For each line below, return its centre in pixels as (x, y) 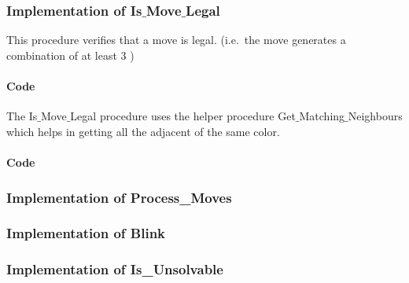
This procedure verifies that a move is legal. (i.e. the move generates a (176, 40)
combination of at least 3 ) (70, 55)
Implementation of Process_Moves (119, 197)
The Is (22, 116)
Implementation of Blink (86, 233)
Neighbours (375, 116)
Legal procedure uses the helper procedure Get (183, 116)
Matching (322, 116)
